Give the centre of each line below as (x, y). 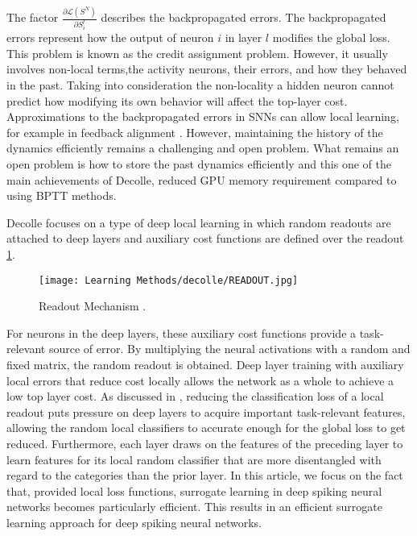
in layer (244, 37)
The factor (33, 17)
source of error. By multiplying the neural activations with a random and (229, 349)
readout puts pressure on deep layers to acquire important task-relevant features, (206, 411)
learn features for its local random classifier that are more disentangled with (194, 459)
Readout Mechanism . (93, 306)
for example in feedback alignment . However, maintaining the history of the (195, 132)
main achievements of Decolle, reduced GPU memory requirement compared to (202, 179)
